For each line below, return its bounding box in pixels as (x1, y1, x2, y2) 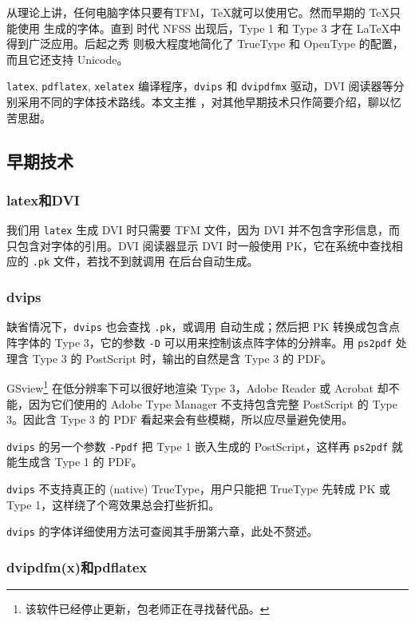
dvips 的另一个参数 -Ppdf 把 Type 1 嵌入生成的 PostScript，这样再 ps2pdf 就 (6, 437, 403, 454)
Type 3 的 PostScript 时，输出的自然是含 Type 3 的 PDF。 (32, 349, 333, 366)
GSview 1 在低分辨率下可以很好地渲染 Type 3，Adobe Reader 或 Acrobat (6, 377, 374, 396)
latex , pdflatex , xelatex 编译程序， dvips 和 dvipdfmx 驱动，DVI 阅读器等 (6, 78, 393, 94)
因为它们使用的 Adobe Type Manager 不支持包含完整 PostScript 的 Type (28, 395, 397, 412)
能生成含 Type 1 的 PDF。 (6, 453, 143, 470)
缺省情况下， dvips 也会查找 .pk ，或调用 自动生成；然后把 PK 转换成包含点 (6, 318, 401, 335)
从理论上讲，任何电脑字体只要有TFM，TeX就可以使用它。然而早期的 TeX (6, 4, 390, 20)
